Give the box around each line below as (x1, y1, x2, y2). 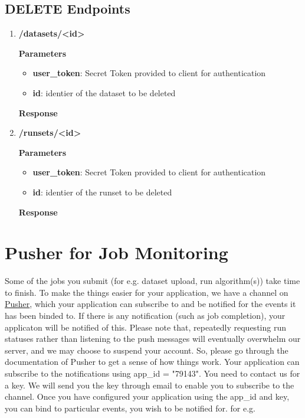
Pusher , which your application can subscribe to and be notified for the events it (5, 298, 296, 310)
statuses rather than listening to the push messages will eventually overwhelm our (5, 332, 301, 345)
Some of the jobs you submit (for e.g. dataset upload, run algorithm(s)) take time (5, 275, 300, 287)
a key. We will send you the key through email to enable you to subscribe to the (5, 378, 294, 391)
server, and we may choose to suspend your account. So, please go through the (5, 344, 288, 356)
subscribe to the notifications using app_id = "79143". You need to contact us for (5, 367, 300, 380)
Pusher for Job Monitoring (5, 240, 228, 264)
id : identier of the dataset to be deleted (32, 86, 176, 99)
